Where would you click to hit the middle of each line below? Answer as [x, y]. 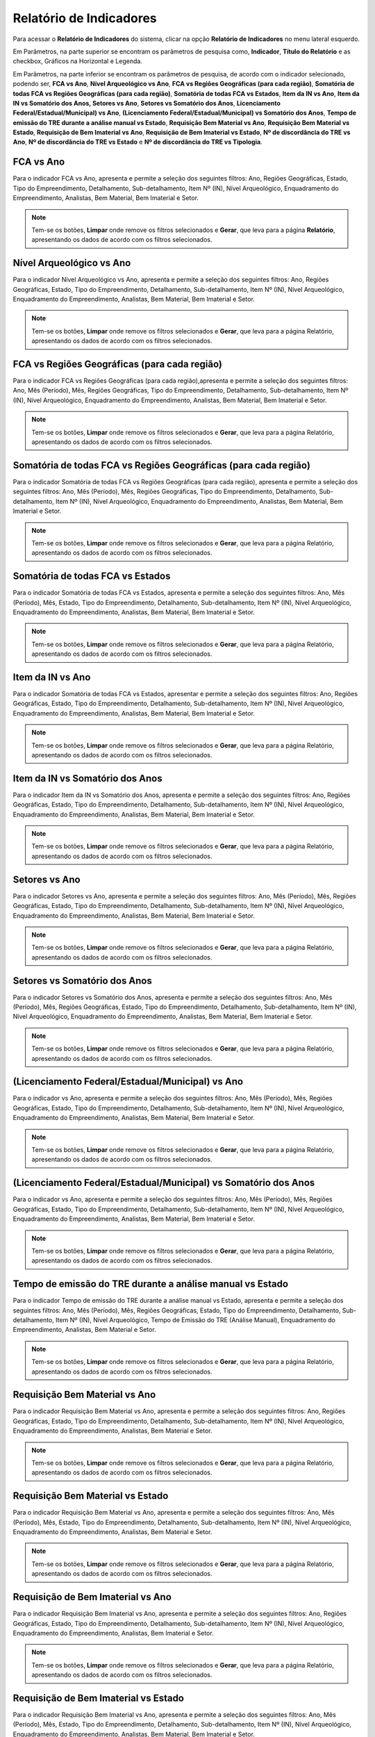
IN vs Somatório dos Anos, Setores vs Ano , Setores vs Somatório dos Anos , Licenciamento [147, 103]
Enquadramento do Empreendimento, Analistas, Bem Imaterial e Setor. [114, 1633]
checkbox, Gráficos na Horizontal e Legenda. [77, 61]
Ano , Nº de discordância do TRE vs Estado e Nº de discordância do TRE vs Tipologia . [138, 142]
